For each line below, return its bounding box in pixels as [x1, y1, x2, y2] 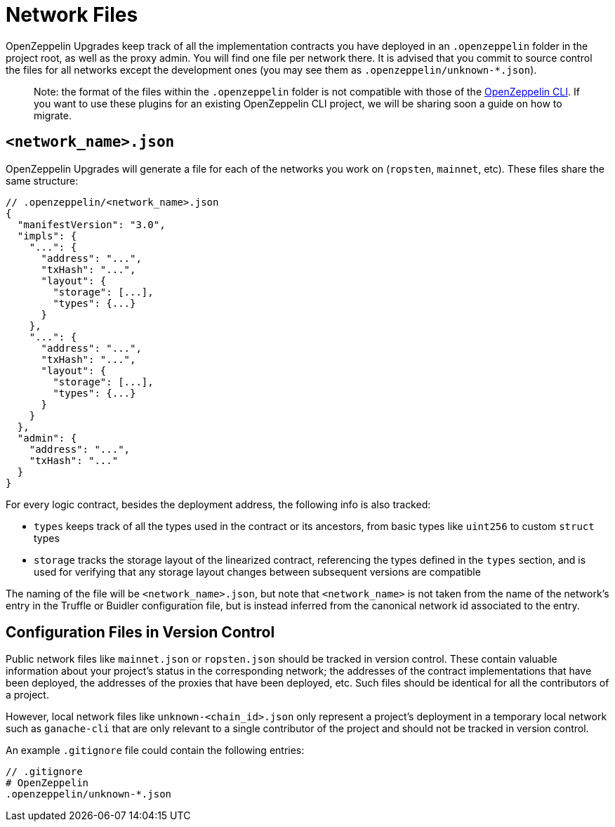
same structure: [6, 174, 79, 187]
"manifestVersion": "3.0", [17, 218, 166, 230]
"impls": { [17, 230, 77, 242]
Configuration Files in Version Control [6, 623, 275, 642]
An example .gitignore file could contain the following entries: [6, 744, 305, 757]
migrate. [34, 109, 72, 121]
